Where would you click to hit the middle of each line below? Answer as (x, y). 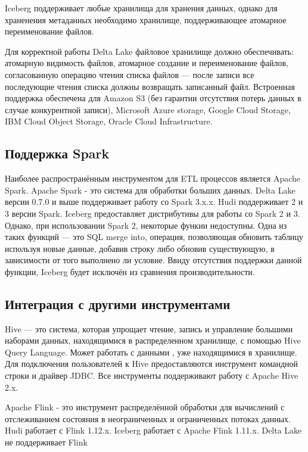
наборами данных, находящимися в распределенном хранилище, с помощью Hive (153, 340)
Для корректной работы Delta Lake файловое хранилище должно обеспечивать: (149, 51)
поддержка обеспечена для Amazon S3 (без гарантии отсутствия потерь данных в (153, 98)
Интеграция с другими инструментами (118, 303)
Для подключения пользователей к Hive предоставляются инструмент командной (152, 364)
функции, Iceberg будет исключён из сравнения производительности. (130, 271)
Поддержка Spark (57, 153)
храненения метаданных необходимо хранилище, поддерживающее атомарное (146, 19)
